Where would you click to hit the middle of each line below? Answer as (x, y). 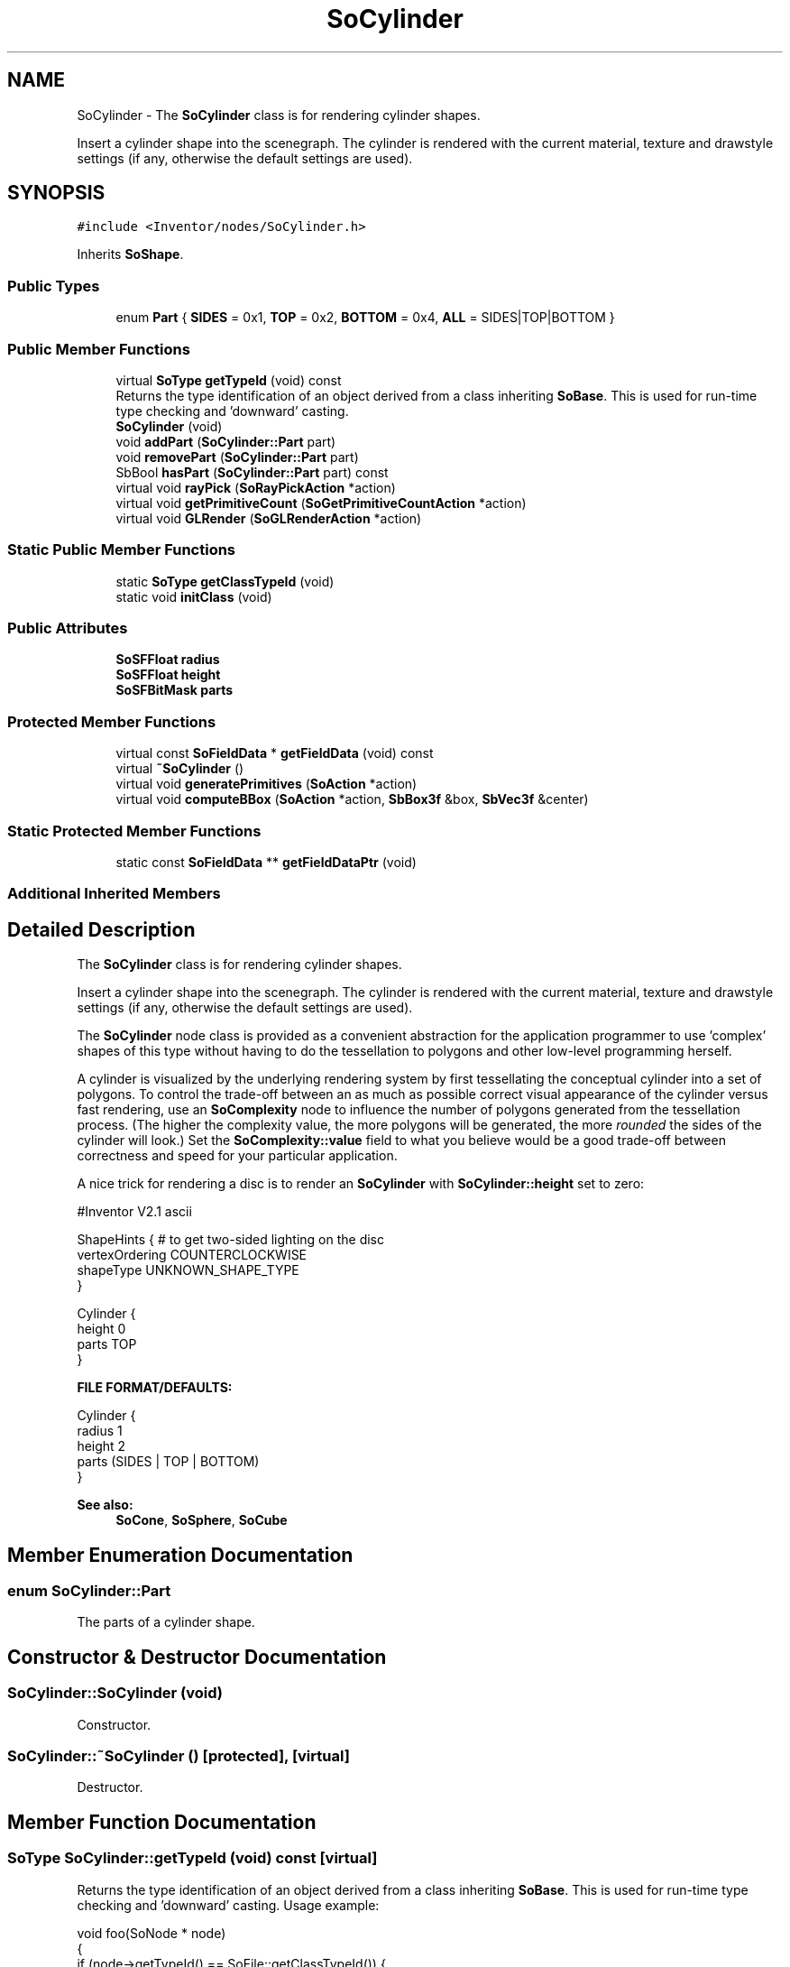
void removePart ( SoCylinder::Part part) (237, 457)
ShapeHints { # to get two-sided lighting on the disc (231, 1240)
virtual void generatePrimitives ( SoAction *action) (266, 784)
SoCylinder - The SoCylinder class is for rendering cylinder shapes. (279, 115)
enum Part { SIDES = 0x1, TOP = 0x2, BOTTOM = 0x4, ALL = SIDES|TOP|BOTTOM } (365, 318)
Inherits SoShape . (130, 254)
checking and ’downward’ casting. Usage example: (228, 1905)
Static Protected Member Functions (134, 831)
